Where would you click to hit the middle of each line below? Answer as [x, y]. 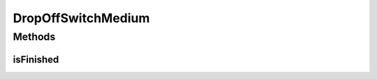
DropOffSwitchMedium [81, 18]
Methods [34, 37]
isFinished [36, 59]
